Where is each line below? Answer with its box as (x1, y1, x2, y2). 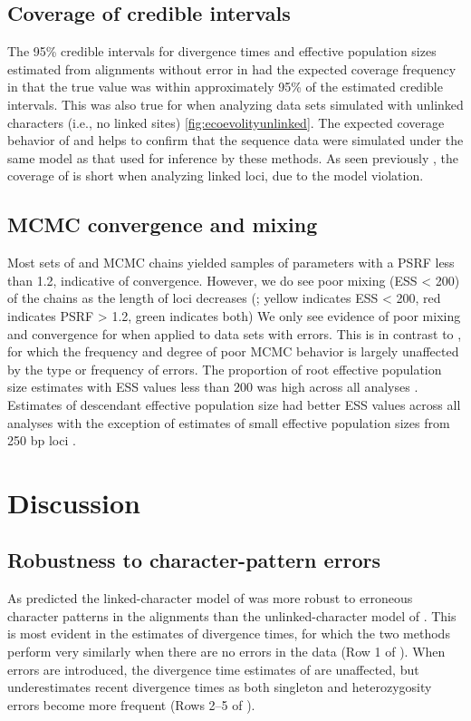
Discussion (7, 483, 140, 521)
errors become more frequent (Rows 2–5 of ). (7, 695, 255, 714)
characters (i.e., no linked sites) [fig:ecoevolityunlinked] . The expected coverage (7, 112, 445, 132)
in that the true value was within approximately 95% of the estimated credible (7, 77, 443, 96)
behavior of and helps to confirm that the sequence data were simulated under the (7, 131, 464, 150)
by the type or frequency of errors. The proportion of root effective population (7, 359, 442, 378)
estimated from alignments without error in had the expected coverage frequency (7, 59, 457, 78)
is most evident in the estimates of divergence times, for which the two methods (7, 624, 450, 643)
